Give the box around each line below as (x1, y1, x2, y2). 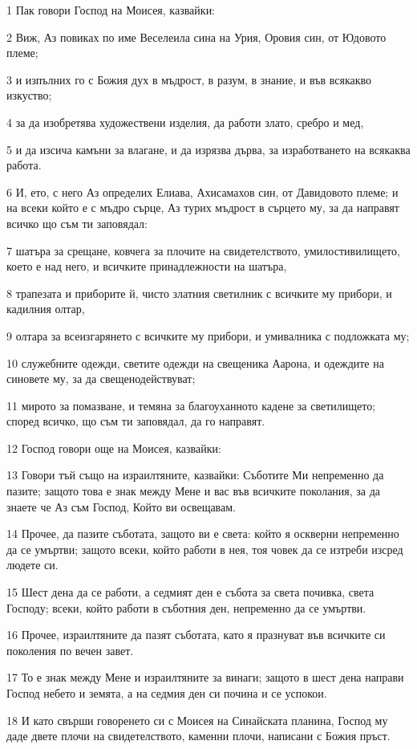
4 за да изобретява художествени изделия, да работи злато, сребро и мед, (6, 113, 364, 130)
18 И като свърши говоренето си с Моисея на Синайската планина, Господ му (6, 711, 388, 728)
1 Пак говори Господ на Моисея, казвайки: (6, 2, 216, 18)
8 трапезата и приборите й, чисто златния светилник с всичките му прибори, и (6, 284, 392, 301)
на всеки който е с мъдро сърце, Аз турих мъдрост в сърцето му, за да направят (6, 199, 399, 216)
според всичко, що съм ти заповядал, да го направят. (6, 413, 265, 429)
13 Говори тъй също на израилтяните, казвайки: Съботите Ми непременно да (6, 466, 384, 483)
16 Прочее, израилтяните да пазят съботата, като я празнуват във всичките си (6, 626, 386, 643)
